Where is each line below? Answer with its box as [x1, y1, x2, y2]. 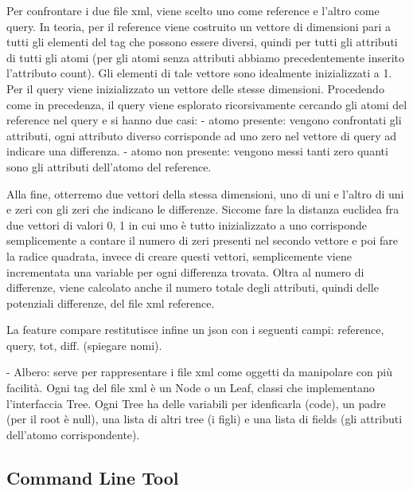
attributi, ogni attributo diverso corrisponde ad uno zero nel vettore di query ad [6, 127, 397, 143]
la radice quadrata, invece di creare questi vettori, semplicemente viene [6, 247, 352, 264]
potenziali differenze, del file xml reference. [6, 294, 215, 311]
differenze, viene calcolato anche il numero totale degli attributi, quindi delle [6, 279, 379, 296]
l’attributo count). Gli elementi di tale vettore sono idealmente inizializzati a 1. [6, 65, 392, 81]
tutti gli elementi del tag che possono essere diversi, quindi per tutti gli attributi [6, 33, 398, 50]
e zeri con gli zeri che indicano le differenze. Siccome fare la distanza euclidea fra [6, 201, 399, 218]
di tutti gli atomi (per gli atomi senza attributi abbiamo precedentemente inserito [6, 49, 405, 65]
